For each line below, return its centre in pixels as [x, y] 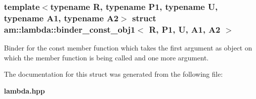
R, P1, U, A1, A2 [185, 29]
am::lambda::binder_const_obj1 [70, 29]
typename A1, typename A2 [61, 18]
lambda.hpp [24, 90]
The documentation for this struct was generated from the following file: [113, 74]
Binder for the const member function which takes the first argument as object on [128, 48]
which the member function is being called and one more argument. [106, 57]
